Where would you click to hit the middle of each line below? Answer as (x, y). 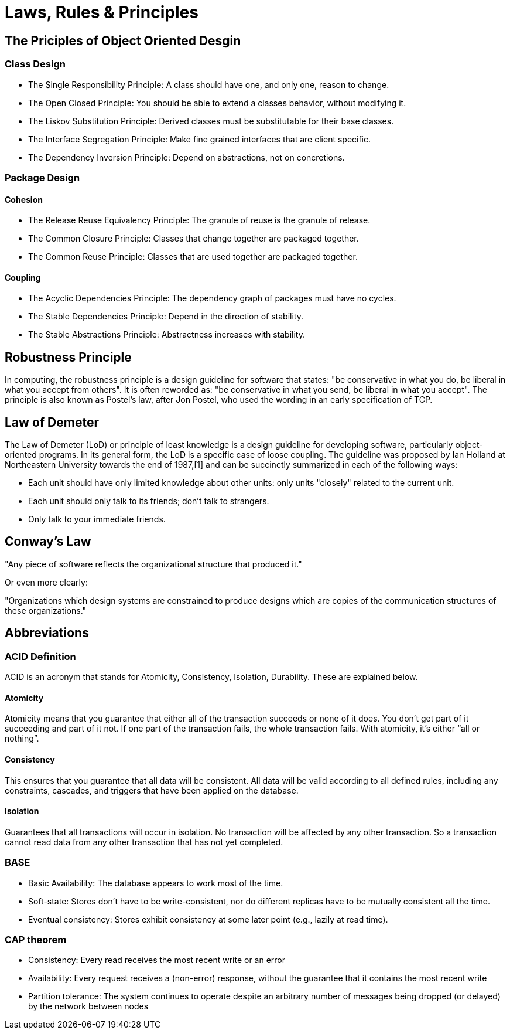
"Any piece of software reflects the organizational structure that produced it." (153, 564)
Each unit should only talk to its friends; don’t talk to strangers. (149, 501)
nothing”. (22, 739)
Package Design (42, 177)
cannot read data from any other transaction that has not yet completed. (144, 842)
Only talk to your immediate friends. (97, 519)
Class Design (35, 64)
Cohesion (24, 199)
